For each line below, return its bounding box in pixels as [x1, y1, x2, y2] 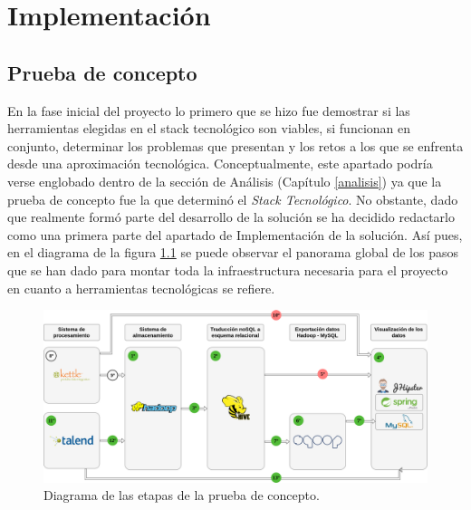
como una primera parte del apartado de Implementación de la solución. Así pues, [7, 225, 463, 244]
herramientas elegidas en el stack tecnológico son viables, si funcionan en [7, 119, 411, 138]
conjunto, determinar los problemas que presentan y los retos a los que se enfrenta [7, 136, 464, 155]
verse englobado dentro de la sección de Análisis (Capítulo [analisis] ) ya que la [7, 171, 442, 190]
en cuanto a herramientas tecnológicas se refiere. [7, 278, 275, 297]
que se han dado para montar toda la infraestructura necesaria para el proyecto [7, 260, 448, 279]
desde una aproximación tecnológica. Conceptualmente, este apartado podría [7, 154, 433, 173]
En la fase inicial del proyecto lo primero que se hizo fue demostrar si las [7, 101, 410, 120]
